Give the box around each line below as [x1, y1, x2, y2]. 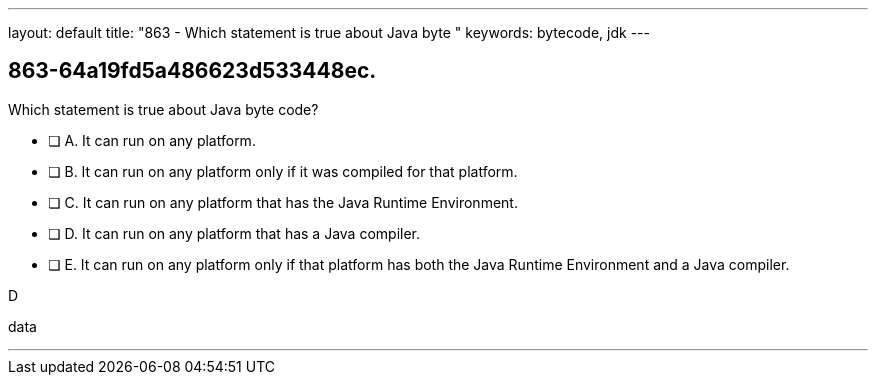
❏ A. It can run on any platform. [48, 131, 256, 149]
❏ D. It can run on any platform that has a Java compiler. [48, 224, 420, 242]
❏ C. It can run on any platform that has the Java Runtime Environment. [48, 193, 518, 211]
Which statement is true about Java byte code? [8, 100, 319, 118]
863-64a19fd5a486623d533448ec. [8, 58, 377, 84]
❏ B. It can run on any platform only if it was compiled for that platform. [48, 162, 518, 180]
